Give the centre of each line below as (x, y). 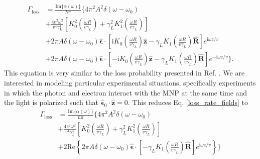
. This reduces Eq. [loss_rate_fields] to (188, 102)
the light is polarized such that (51, 102)
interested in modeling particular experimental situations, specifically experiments (130, 82)
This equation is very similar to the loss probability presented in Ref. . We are (124, 73)
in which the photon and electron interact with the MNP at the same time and (126, 92)
